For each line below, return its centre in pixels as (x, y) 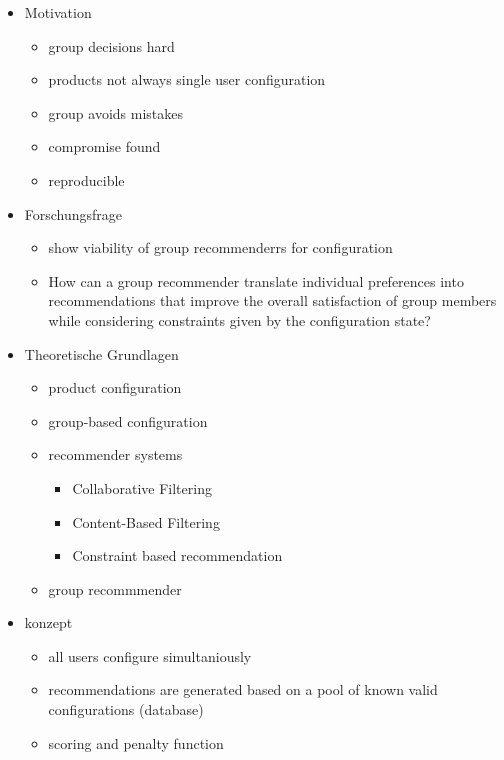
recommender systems (115, 454)
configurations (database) (126, 709)
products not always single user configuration (187, 79)
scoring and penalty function (136, 742)
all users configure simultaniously (150, 655)
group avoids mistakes (116, 112)
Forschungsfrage (73, 213)
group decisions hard (111, 45)
